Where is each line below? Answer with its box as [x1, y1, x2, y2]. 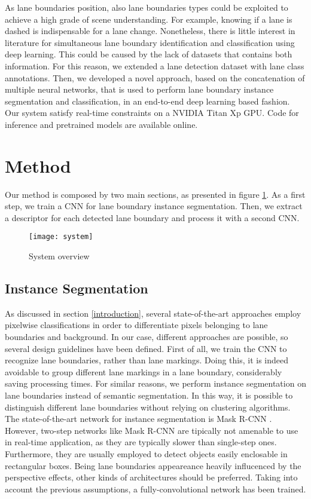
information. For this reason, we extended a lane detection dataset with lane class [5, 59, 304, 72]
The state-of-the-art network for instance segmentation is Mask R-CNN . [5, 412, 272, 425]
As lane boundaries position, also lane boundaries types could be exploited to [5, 1, 288, 13]
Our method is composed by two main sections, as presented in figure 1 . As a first [5, 188, 306, 200]
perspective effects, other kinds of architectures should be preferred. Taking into [5, 471, 298, 483]
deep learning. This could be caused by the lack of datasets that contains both [5, 48, 292, 60]
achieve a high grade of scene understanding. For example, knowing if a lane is [5, 13, 292, 25]
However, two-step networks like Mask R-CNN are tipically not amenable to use [5, 424, 298, 436]
